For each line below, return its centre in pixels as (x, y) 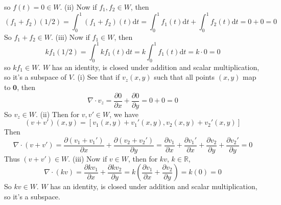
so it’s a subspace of (36, 77)
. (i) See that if (96, 77)
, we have (124, 114)
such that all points (184, 77)
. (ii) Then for (57, 114)
